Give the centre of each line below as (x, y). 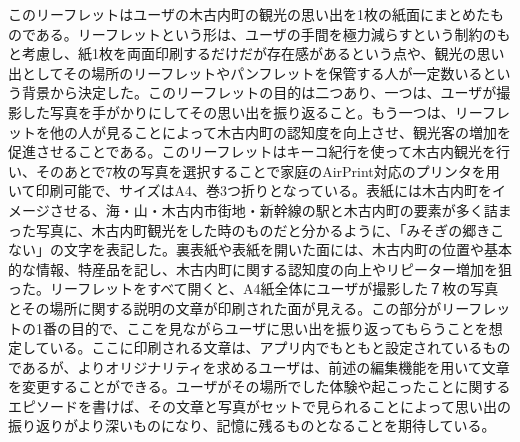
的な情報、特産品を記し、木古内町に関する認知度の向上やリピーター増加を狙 (260, 268)
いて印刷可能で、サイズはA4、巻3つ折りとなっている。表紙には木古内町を (250, 190)
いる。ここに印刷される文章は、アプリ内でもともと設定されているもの (280, 347)
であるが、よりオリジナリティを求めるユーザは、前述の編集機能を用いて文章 (259, 366)
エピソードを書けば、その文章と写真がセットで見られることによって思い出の (259, 405)
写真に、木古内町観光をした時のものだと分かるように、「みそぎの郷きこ (270, 229)
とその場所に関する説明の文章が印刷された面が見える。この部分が (225, 307)
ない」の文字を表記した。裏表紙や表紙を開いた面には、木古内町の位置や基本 (260, 249)
